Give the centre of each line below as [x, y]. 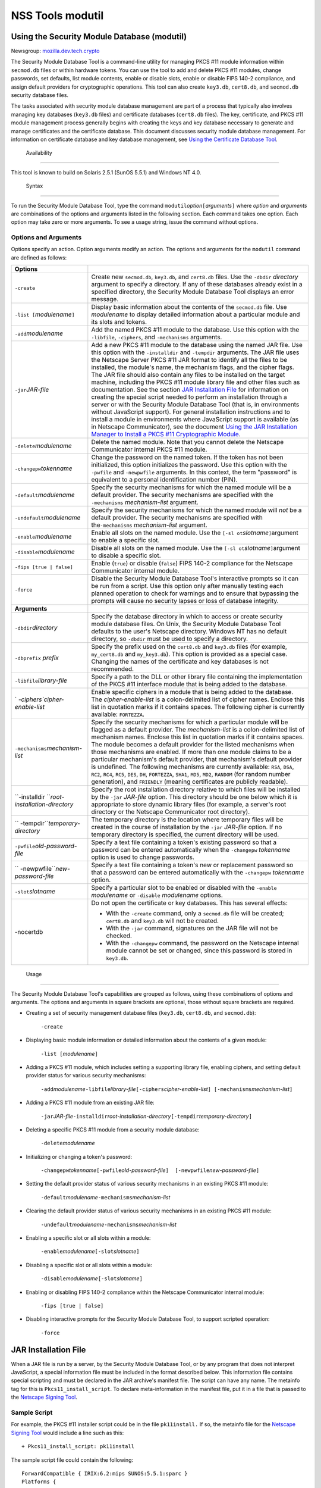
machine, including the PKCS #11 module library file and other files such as [196, 382]
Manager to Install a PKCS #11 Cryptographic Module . [166, 434]
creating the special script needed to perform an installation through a [189, 397]
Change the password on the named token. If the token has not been [187, 457]
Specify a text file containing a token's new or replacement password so [192, 865]
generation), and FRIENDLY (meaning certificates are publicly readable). [190, 781]
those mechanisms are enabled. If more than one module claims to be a [191, 752]
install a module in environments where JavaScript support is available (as [195, 420]
